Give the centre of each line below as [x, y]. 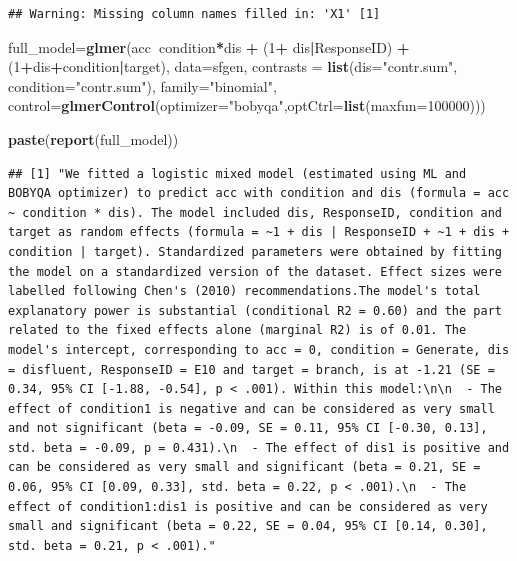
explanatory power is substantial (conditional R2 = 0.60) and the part [255, 310]
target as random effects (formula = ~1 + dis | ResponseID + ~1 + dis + [259, 232]
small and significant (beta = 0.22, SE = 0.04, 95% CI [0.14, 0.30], [248, 526]
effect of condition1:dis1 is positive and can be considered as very [248, 506]
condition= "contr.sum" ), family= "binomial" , [142, 85]
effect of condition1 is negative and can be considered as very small [251, 408]
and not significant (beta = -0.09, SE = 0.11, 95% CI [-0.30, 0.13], [248, 428]
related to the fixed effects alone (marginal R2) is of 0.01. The [237, 330]
